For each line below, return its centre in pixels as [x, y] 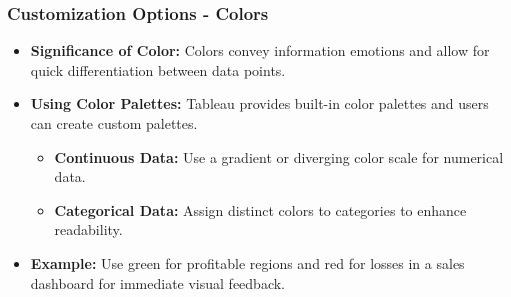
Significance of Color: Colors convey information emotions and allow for [260, 50]
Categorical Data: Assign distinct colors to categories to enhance [260, 209]
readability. [88, 229]
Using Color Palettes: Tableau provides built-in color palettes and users [259, 103]
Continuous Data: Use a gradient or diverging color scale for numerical [279, 156]
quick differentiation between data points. [158, 69]
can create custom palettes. [114, 123]
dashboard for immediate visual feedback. [157, 282]
